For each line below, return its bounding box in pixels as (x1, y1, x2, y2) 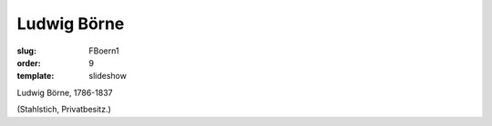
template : (16, 71, 55, 82)
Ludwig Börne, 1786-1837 (16, 87, 113, 98)
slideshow (88, 71, 128, 82)
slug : (16, 45, 36, 56)
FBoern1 (88, 45, 119, 56)
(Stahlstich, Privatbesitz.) (16, 104, 111, 115)
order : (16, 57, 41, 68)
